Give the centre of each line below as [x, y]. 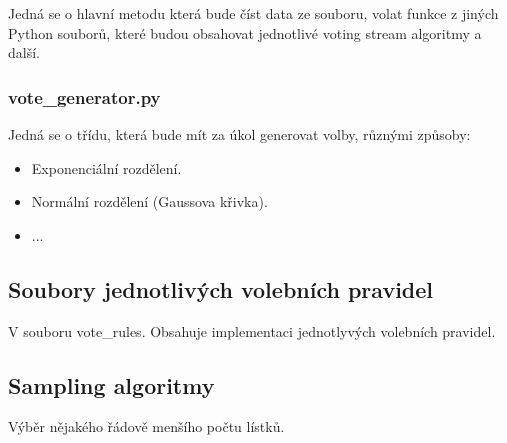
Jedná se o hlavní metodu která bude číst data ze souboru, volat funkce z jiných [253, 13]
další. [24, 52]
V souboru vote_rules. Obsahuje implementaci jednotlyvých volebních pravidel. [252, 330]
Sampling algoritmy [111, 384]
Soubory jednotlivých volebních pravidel [221, 288]
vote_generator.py [84, 96]
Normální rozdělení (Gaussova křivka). [149, 201]
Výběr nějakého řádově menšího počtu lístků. [146, 426]
